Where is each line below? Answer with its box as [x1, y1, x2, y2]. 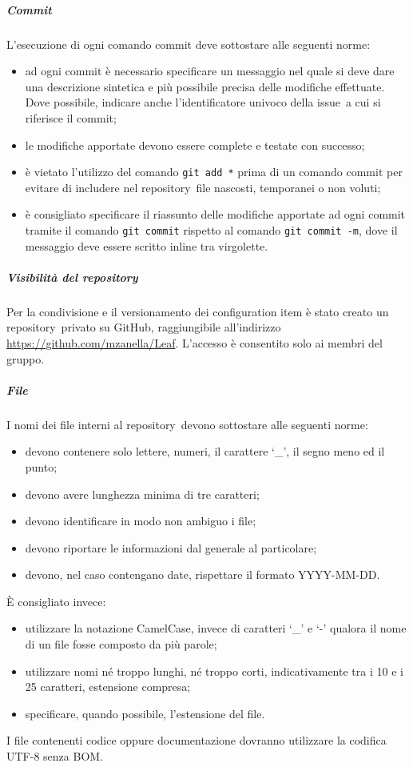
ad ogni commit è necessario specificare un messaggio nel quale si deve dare [25, 62, 395, 79]
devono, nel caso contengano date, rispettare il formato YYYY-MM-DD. [25, 566, 380, 583]
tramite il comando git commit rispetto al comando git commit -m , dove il [25, 221, 398, 238]
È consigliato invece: [6, 592, 106, 609]
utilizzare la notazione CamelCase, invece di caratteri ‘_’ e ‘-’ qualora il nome [25, 620, 407, 636]
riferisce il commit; [25, 109, 117, 126]
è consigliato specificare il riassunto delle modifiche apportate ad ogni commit [25, 206, 406, 223]
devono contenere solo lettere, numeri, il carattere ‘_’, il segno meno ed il [25, 443, 385, 460]
